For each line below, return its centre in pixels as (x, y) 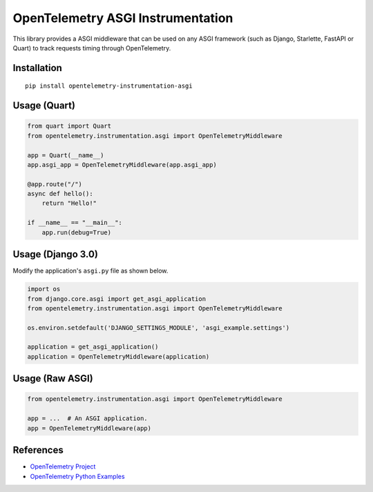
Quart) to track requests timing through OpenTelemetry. (92, 48)
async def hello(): (60, 194)
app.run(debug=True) (77, 232)
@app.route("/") (55, 184)
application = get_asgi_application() (93, 347)
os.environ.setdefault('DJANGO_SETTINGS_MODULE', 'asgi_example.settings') (159, 327)
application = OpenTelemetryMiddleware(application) (118, 356)
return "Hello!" (69, 203)
